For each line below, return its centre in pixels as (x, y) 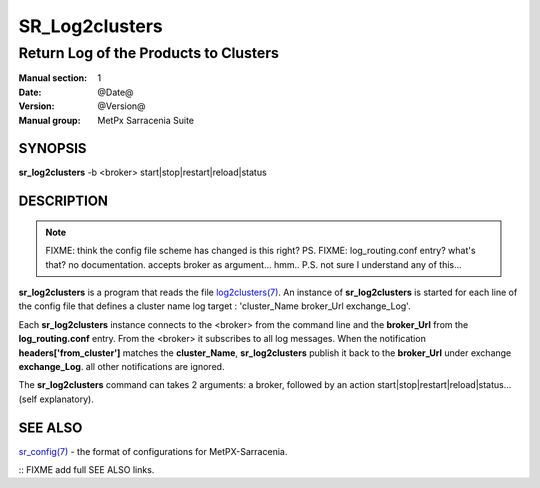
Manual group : (49, 120)
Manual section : (53, 78)
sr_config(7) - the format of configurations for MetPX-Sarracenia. (153, 451)
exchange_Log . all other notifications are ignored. (121, 366)
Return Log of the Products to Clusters (149, 53)
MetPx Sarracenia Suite (146, 120)
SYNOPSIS (52, 148)
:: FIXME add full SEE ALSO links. (86, 470)
